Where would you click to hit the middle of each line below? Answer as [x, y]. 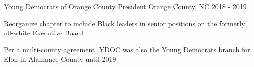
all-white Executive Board [44, 33]
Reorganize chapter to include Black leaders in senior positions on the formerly [125, 23]
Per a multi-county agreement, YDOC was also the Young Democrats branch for [127, 49]
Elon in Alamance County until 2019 [60, 59]
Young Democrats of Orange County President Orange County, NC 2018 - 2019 [125, 6]
